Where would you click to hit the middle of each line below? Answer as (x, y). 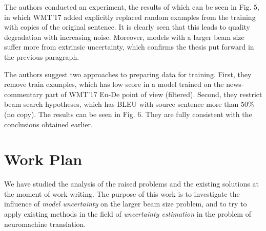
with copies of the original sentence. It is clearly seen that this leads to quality (127, 27)
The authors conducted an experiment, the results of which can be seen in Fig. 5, (132, 7)
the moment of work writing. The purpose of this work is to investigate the (122, 193)
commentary (24, 94)
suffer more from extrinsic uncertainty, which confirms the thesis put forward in (129, 47)
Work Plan (43, 159)
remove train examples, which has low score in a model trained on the (114, 84)
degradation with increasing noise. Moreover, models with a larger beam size (124, 37)
